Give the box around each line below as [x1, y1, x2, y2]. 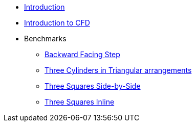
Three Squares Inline [45, 97, 115, 106]
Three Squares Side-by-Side [45, 82, 141, 90]
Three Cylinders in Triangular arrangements [45, 66, 192, 74]
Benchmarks [24, 34, 67, 43]
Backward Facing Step [45, 50, 120, 59]
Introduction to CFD [24, 18, 90, 27]
